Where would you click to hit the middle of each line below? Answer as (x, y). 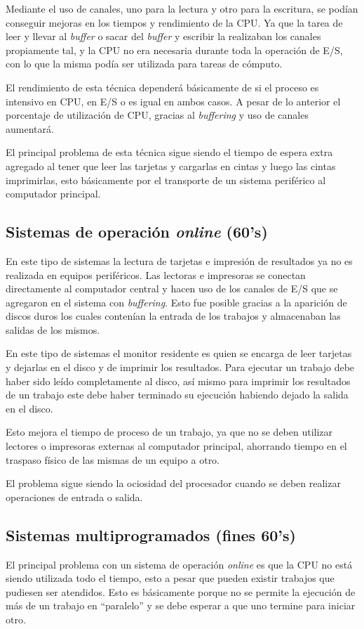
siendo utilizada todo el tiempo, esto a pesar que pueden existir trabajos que (170, 578)
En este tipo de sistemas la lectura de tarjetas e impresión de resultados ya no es (179, 260)
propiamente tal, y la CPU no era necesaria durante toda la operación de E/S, (174, 50)
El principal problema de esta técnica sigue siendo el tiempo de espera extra (169, 152)
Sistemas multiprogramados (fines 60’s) (151, 534)
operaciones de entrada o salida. (74, 497)
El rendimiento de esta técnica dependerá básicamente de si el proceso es (162, 87)
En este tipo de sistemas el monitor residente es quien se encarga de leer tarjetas (179, 353)
